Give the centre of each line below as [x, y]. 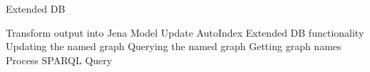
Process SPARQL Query [59, 60]
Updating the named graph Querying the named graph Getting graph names [174, 46]
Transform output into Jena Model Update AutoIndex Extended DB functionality [185, 32]
